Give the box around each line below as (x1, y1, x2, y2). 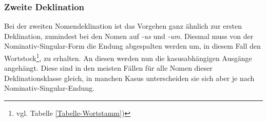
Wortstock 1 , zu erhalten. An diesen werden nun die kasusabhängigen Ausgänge (4, 51, 252, 63)
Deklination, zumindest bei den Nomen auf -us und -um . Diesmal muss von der (4, 30, 254, 41)
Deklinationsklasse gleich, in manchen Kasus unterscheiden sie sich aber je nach (4, 72, 255, 83)
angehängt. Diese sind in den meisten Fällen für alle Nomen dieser (4, 63, 213, 73)
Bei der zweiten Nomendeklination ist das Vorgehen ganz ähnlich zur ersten (4, 21, 242, 31)
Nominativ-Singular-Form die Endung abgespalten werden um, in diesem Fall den (4, 40, 261, 51)
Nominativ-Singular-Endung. (4, 83, 95, 93)
